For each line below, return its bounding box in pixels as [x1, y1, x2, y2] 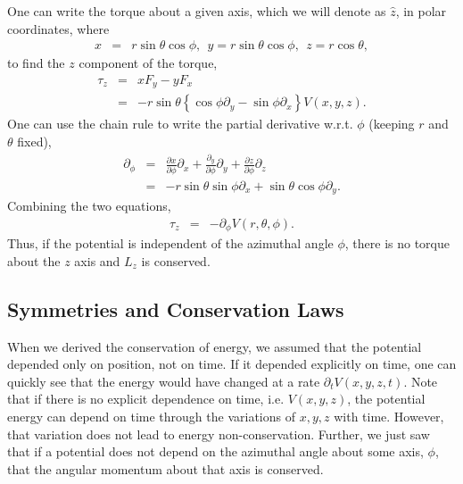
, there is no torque [344, 234, 450, 253]
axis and [74, 251, 120, 270]
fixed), [17, 131, 52, 150]
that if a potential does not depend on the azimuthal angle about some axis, [7, 442, 424, 461]
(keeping [368, 114, 415, 133]
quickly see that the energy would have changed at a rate [7, 371, 320, 390]
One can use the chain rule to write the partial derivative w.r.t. [7, 114, 353, 133]
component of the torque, [79, 54, 218, 72]
